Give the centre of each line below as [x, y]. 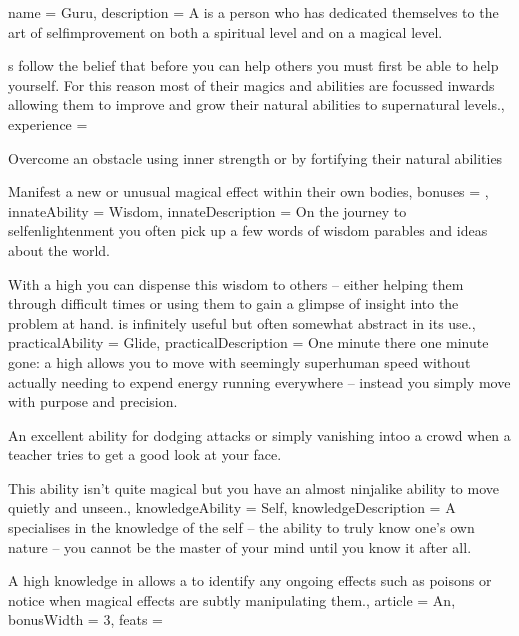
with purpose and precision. [93, 401]
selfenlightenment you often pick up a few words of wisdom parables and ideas [248, 230]
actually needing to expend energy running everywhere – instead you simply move [259, 381]
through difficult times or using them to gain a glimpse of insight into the [233, 303]
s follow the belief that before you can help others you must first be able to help [253, 65]
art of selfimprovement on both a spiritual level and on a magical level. [225, 31]
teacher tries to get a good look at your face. [145, 454]
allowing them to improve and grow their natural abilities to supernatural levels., [256, 104]
